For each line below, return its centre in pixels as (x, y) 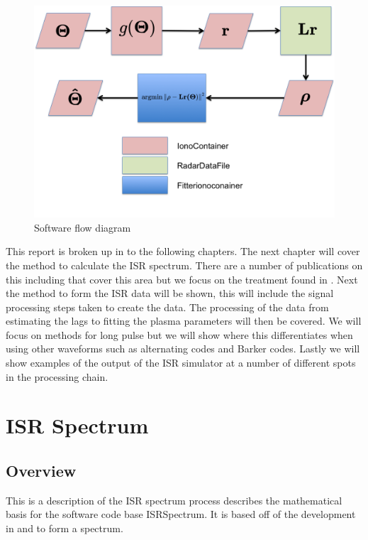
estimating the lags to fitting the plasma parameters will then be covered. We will (184, 321)
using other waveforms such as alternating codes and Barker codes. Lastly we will (183, 349)
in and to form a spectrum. (65, 528)
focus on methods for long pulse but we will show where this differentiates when (179, 334)
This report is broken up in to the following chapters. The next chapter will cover (183, 251)
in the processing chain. (57, 376)
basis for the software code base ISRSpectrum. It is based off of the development (181, 514)
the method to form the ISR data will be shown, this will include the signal (170, 293)
